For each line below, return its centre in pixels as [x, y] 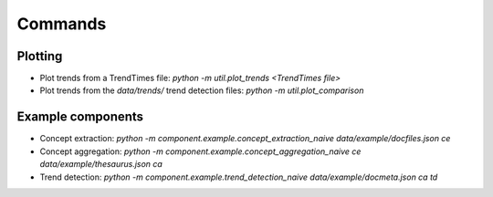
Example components [80, 117]
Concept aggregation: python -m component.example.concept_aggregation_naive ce [200, 151]
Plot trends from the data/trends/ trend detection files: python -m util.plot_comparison [202, 90]
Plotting [40, 56]
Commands [62, 24]
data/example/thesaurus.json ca [101, 164]
